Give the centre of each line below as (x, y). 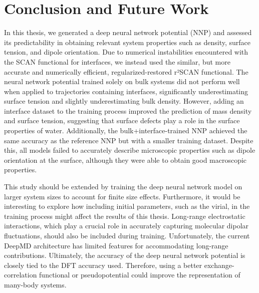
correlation (21, 275)
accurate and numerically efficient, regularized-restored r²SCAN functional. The (126, 71)
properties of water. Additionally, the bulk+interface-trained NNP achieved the (126, 130)
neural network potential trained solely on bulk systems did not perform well (122, 81)
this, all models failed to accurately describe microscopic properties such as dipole (130, 150)
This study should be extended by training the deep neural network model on (123, 187)
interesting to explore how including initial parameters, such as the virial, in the (127, 206)
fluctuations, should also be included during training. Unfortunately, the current (127, 235)
